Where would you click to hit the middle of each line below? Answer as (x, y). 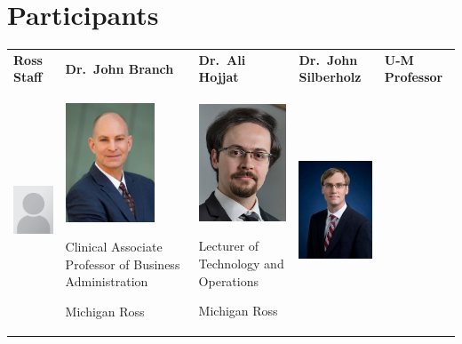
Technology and (241, 264)
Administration (107, 281)
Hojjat (219, 77)
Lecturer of (229, 246)
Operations (229, 280)
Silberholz (330, 77)
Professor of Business (123, 264)
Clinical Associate (114, 247)
